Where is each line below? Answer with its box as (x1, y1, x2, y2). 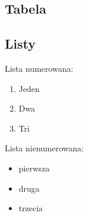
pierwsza (18, 161, 50, 174)
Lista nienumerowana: (5, 142, 84, 154)
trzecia (18, 202, 43, 214)
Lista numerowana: (5, 62, 73, 74)
